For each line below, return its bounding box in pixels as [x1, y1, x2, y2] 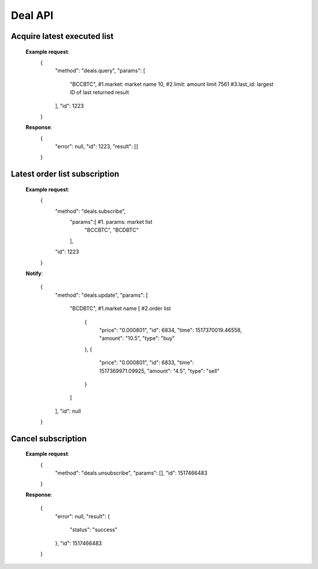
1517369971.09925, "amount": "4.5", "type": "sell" [99, 367, 220, 374]
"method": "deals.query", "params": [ [55, 67, 145, 74]
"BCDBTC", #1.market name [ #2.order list [69, 305, 171, 312]
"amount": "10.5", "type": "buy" [99, 335, 175, 342]
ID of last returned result [69, 89, 130, 96]
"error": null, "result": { [55, 512, 110, 520]
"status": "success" [69, 526, 118, 533]
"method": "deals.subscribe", [55, 207, 126, 214]
